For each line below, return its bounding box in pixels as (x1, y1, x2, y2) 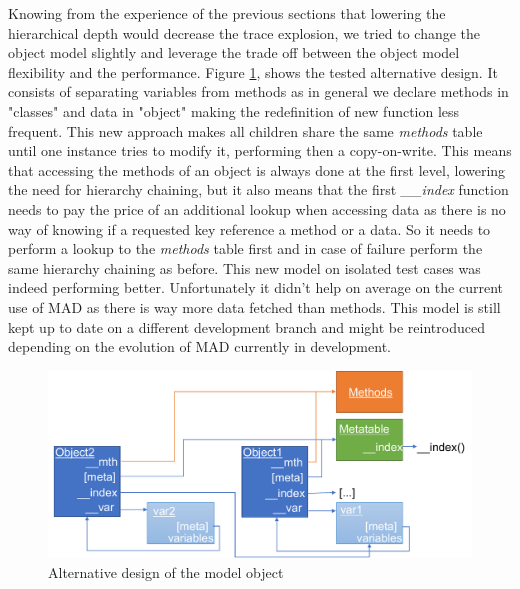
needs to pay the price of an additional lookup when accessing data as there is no (8, 198, 506, 219)
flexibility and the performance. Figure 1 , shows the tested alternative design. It (8, 61, 498, 82)
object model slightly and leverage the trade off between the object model (8, 42, 460, 63)
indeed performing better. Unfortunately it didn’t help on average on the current (8, 277, 504, 298)
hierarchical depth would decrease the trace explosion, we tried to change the (8, 22, 481, 43)
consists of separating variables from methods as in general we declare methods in (8, 81, 509, 102)
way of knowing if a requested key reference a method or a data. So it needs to (8, 218, 491, 239)
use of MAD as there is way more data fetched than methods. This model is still (8, 296, 501, 317)
